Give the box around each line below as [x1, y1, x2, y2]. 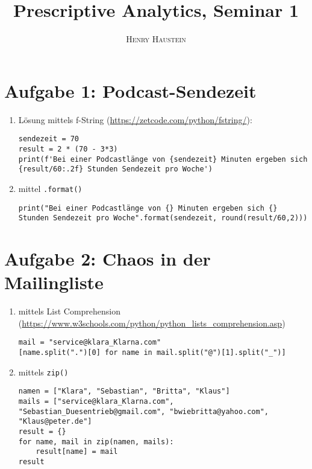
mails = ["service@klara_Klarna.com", [18, 397, 174, 406]
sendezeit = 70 [18, 135, 80, 144]
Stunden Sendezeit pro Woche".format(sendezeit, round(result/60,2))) [18, 214, 308, 223]
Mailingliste [4, 270, 104, 295]
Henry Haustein [126, 33, 186, 45]
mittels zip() [18, 365, 69, 378]
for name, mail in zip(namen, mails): [18, 437, 174, 446]
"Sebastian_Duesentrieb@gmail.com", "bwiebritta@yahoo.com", [18, 407, 269, 416]
